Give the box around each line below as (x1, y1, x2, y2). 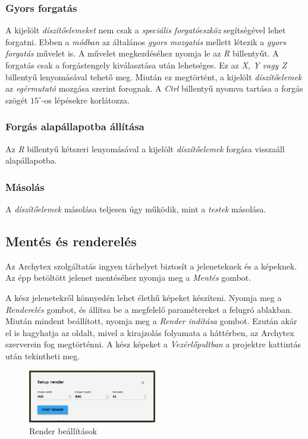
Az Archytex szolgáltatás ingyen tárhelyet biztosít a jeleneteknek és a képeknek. (5, 259, 297, 272)
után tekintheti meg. (5, 349, 80, 362)
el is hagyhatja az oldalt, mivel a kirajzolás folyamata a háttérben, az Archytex (5, 326, 294, 338)
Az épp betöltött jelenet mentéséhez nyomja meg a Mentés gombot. (5, 271, 252, 284)
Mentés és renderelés (5, 231, 137, 250)
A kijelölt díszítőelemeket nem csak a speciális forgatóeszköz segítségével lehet (5, 24, 286, 36)
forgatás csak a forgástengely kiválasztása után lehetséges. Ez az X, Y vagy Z (5, 59, 287, 71)
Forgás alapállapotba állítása (5, 119, 144, 134)
